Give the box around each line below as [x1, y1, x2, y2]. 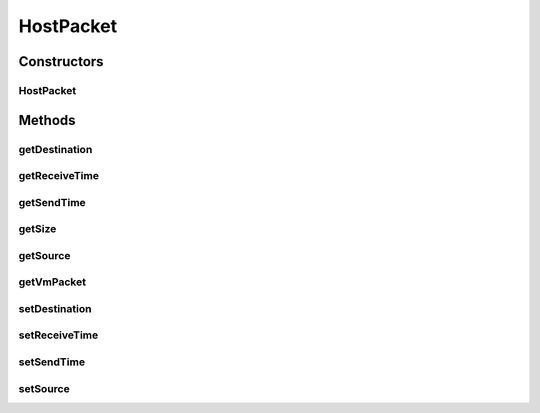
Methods [18, 111, 76, 129]
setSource [18, 381, 70, 395]
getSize [18, 222, 57, 236]
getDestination [18, 142, 93, 156]
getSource [18, 248, 71, 262]
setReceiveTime [18, 328, 99, 342]
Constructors [18, 53, 104, 70]
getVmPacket [18, 275, 87, 289]
